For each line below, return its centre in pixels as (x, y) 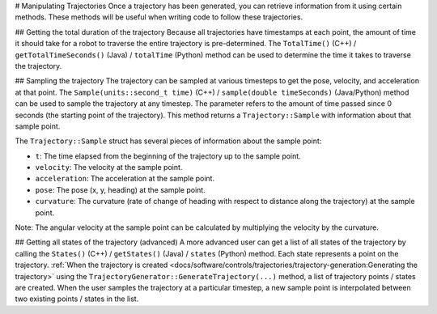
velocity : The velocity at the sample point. (109, 168)
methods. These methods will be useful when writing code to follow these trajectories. (159, 17)
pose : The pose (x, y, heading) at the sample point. (120, 189)
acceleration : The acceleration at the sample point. (125, 179)
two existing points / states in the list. (77, 299)
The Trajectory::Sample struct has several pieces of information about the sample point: (168, 141)
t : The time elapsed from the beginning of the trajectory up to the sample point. (168, 156)
